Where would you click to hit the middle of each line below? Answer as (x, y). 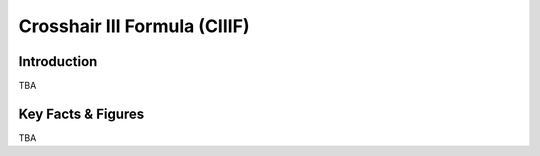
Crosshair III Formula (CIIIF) (134, 26)
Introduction (58, 61)
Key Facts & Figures (81, 113)
